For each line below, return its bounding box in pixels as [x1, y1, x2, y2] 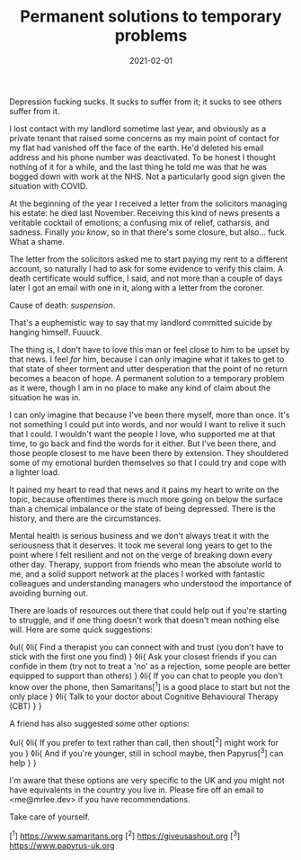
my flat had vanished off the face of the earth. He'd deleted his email [9, 142, 264, 153]
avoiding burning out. [9, 587, 88, 598]
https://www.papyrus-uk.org [9, 839, 115, 851]
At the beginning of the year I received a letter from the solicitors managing [9, 198, 288, 209]
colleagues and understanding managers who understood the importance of [9, 578, 292, 588]
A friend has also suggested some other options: [9, 718, 190, 729]
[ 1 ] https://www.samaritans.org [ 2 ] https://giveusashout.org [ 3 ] [9, 829, 241, 841]
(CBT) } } [9, 700, 42, 712]
